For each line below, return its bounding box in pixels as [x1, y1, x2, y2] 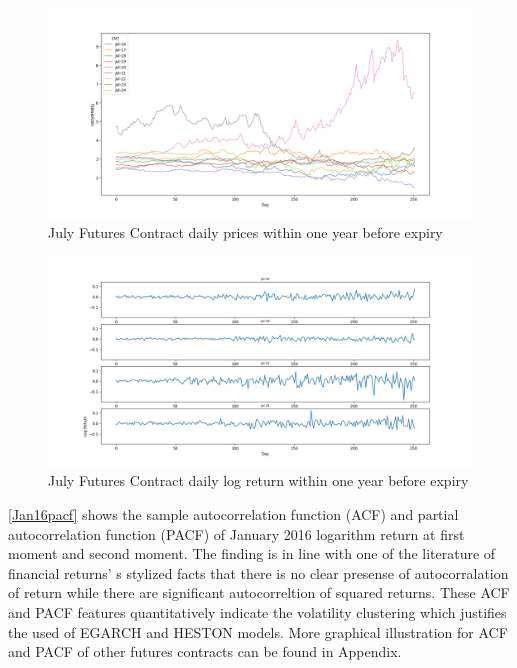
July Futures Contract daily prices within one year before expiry [48, 221, 443, 242]
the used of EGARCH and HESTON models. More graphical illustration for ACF [8, 621, 508, 642]
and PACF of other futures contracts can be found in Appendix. [8, 641, 402, 662]
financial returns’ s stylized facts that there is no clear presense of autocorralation [8, 562, 509, 583]
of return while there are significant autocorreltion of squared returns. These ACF [8, 582, 510, 603]
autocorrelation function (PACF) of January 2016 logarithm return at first [8, 523, 465, 544]
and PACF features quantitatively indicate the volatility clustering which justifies [8, 602, 507, 623]
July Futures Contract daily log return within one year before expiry [48, 470, 469, 491]
